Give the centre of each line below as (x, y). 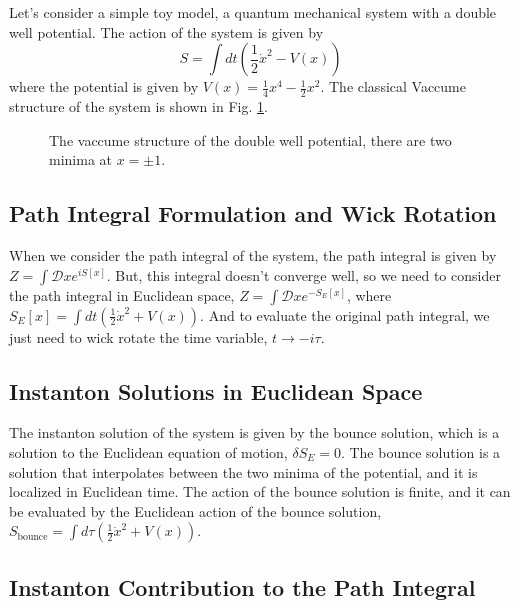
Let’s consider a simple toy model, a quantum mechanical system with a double (253, 12)
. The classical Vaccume (393, 86)
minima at (80, 159)
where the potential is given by (104, 86)
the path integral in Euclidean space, (122, 294)
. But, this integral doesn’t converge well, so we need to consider (303, 274)
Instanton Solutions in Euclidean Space (216, 390)
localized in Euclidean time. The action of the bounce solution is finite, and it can (260, 491)
